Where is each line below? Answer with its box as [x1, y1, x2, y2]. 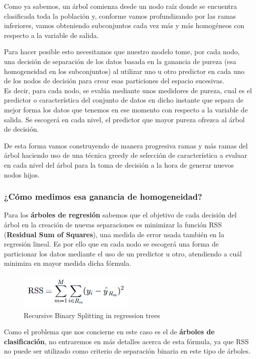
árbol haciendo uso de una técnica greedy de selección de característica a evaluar [4, 150, 247, 160]
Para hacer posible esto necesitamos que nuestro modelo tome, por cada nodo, [4, 46, 240, 57]
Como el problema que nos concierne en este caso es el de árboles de [4, 326, 215, 337]
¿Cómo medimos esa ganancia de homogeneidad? [4, 190, 202, 203]
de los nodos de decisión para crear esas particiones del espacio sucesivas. [4, 75, 224, 86]
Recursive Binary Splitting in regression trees [24, 310, 160, 320]
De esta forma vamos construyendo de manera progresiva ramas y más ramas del [4, 140, 248, 150]
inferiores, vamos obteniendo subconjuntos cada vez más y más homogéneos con [4, 20, 245, 31]
